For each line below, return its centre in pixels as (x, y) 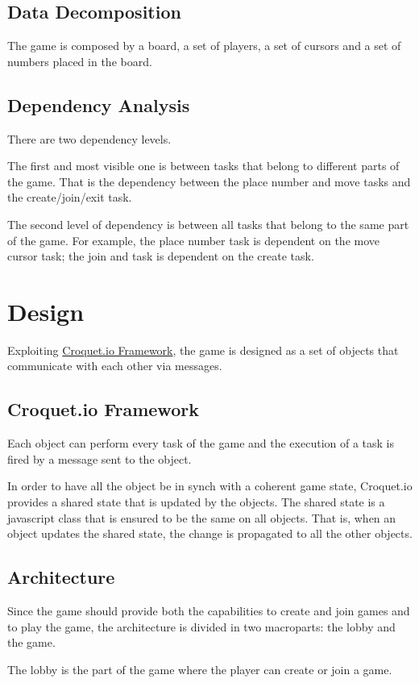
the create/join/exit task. (70, 197)
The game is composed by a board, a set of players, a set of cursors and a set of (204, 46)
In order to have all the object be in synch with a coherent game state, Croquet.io (210, 486)
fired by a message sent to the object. (100, 458)
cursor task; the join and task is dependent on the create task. (161, 256)
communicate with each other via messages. (115, 366)
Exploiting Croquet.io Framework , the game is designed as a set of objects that (203, 350)
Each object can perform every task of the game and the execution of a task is (201, 443)
